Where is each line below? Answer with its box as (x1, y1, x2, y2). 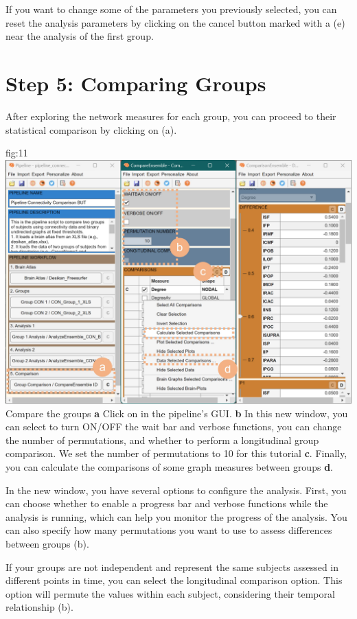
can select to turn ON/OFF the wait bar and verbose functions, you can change (5, 419, 342, 434)
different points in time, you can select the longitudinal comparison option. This (5, 573, 343, 587)
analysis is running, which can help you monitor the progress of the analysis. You (5, 509, 347, 524)
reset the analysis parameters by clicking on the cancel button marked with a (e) (5, 15, 345, 30)
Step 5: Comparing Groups (5, 69, 266, 97)
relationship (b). (5, 600, 73, 614)
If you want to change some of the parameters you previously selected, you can (5, 2, 337, 16)
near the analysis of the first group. (5, 29, 154, 43)
